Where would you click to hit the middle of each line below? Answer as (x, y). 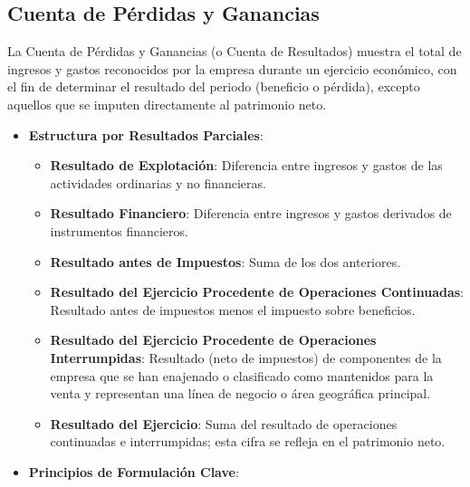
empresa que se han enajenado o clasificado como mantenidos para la (242, 375)
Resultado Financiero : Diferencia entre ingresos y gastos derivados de (251, 213)
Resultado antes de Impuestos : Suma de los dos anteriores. (225, 261)
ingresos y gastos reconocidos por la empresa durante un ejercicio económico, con (232, 68)
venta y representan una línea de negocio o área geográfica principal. (240, 393)
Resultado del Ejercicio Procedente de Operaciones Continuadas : (257, 292)
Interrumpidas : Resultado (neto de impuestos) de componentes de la (246, 357)
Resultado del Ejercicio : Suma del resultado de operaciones (224, 423)
